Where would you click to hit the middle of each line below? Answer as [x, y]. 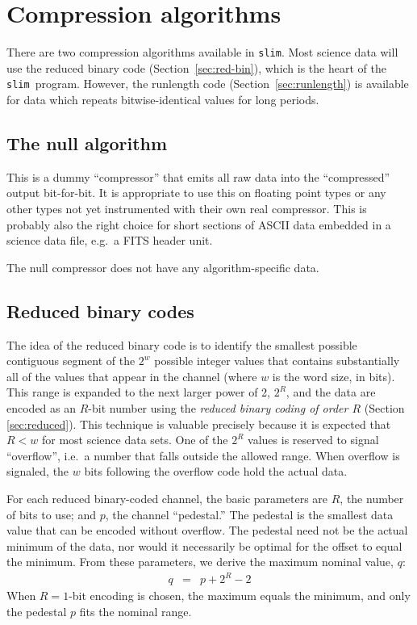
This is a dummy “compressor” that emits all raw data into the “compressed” [198, 176]
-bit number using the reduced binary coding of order [218, 407]
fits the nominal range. [136, 612]
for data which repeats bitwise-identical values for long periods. [163, 100]
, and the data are [331, 392]
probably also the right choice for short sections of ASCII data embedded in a [199, 224]
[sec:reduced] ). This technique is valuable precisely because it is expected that [199, 424]
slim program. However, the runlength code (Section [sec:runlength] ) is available [208, 84]
